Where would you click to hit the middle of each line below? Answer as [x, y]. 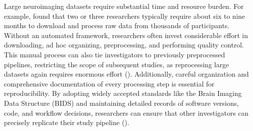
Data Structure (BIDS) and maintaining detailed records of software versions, [122, 103]
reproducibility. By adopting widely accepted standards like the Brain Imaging [123, 93]
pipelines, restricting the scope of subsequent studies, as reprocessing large [117, 64]
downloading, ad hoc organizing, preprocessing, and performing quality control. [124, 45]
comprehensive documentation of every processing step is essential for [109, 83]
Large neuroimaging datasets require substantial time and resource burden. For [124, 6]
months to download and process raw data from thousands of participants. [117, 25]
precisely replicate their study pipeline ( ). [67, 122]
